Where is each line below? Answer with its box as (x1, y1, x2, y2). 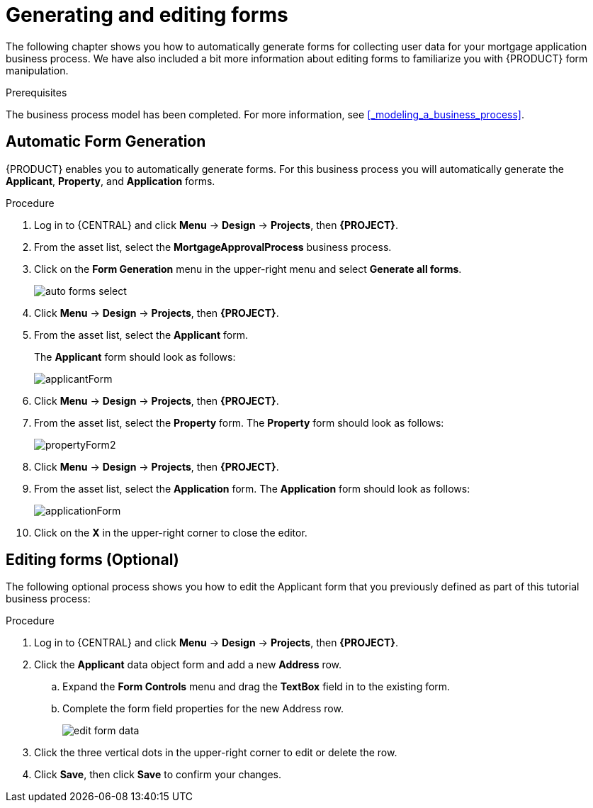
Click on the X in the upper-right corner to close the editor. (34, 526, 307, 539)
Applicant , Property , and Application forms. (6, 174, 215, 187)
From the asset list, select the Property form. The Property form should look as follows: (34, 416, 444, 429)
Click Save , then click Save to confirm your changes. (34, 768, 282, 781)
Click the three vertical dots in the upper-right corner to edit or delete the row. (34, 746, 397, 759)
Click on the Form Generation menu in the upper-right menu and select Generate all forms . (34, 262, 462, 275)
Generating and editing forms (6, 3, 288, 27)
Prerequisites (6, 86, 67, 99)
